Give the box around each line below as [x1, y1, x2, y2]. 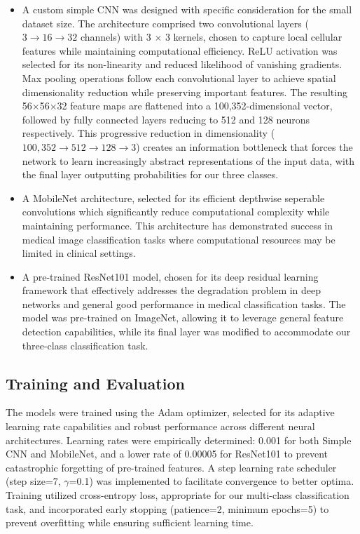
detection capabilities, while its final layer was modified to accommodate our [22, 324, 351, 339]
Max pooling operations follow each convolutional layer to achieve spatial [22, 70, 336, 85]
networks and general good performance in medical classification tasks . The [22, 296, 346, 311]
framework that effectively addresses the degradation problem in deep [22, 283, 321, 298]
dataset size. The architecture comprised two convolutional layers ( [22, 15, 309, 30]
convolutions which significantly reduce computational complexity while [22, 204, 330, 219]
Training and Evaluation [6, 372, 185, 394]
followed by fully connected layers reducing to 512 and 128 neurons [22, 112, 310, 126]
